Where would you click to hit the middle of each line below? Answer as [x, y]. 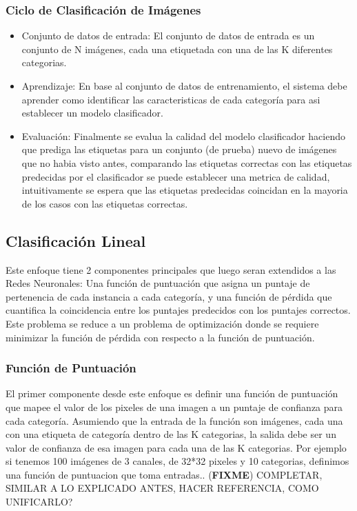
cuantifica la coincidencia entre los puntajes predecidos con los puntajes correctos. [178, 310]
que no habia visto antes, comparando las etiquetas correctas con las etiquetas [187, 162]
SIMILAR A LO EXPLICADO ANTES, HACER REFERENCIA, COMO [162, 488]
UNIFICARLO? [39, 502]
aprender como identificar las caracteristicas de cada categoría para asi [171, 99]
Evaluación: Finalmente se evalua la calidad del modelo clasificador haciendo [183, 136]
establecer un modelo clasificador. [92, 113]
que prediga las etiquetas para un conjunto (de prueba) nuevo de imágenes [179, 149]
